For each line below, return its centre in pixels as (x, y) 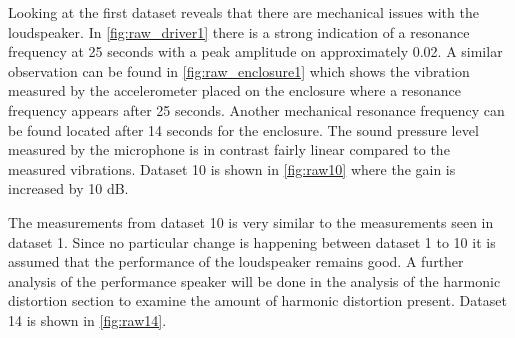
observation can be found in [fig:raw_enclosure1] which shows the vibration (239, 70)
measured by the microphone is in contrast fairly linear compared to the (229, 149)
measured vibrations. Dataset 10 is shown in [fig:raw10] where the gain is (232, 168)
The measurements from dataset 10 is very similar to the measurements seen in (251, 221)
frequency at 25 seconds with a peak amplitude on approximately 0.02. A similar (255, 51)
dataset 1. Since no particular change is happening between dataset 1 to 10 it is (252, 241)
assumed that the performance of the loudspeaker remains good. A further (236, 261)
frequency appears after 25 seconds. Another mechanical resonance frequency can (256, 109)
